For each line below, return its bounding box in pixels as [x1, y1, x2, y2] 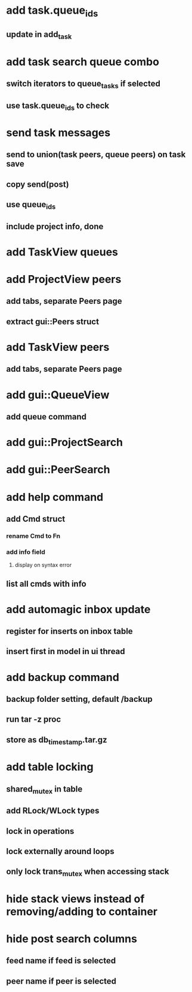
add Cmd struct [6, 514, 66, 524]
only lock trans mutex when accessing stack [6, 867, 169, 878]
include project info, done [6, 221, 104, 232]
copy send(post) [6, 179, 70, 189]
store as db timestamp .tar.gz [6, 735, 107, 747]
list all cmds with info [6, 578, 86, 589]
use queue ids [6, 199, 56, 211]
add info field [6, 547, 46, 556]
